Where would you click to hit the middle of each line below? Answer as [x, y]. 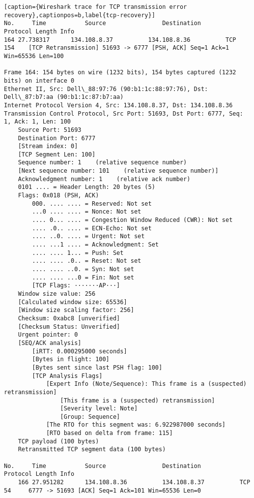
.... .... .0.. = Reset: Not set [87, 261]
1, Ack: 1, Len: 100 [38, 122]
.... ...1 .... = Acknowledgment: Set [95, 245]
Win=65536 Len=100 [34, 56]
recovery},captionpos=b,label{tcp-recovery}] [80, 15]
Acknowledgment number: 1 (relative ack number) [104, 179]
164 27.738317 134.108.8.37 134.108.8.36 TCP [120, 40]
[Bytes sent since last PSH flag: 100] [97, 367]
